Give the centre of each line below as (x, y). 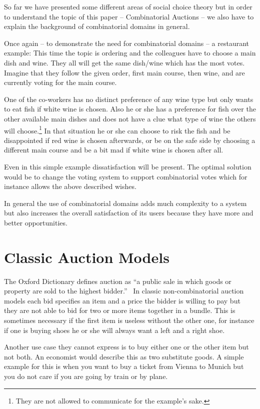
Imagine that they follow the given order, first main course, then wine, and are (124, 72)
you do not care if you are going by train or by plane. (86, 376)
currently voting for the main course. (60, 82)
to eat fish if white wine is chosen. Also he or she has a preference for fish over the (130, 109)
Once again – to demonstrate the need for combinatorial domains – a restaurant (127, 43)
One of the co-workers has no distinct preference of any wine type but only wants (129, 99)
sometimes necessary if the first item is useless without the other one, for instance (129, 320)
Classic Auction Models (87, 257)
